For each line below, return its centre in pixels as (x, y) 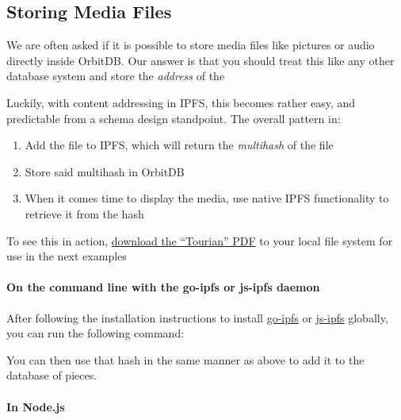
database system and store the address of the (116, 76)
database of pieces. (52, 375)
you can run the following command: (95, 333)
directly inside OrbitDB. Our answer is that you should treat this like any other (200, 60)
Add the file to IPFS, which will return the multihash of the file (179, 145)
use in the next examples (67, 256)
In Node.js (36, 406)
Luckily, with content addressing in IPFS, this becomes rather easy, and (181, 102)
